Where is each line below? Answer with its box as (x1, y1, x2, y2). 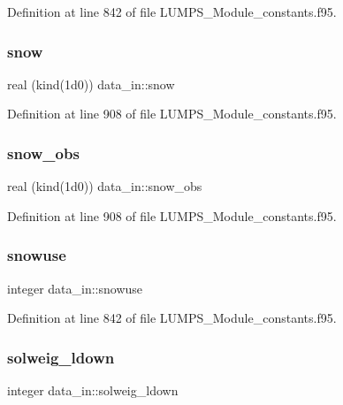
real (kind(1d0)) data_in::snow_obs (7, 177, 202, 195)
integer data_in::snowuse (7, 279, 143, 297)
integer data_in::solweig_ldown (7, 381, 179, 400)
